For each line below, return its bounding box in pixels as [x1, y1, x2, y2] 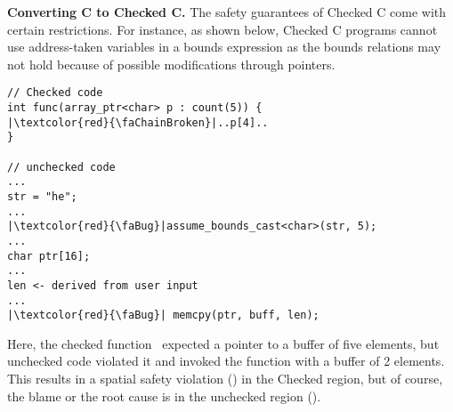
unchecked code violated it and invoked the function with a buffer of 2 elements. [7, 351, 445, 370]
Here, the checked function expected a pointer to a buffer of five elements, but [7, 334, 440, 352]
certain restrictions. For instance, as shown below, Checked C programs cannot [7, 20, 438, 38]
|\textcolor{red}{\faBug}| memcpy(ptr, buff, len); [7, 309, 320, 322]
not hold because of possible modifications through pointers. [7, 54, 336, 73]
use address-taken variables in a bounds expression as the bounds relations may [7, 37, 441, 56]
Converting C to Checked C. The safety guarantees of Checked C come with [7, 3, 447, 20]
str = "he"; [7, 190, 77, 203]
